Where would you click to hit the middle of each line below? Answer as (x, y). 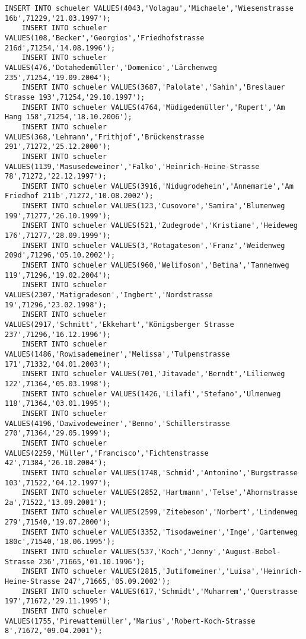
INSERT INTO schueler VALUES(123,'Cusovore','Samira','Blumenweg (153, 206)
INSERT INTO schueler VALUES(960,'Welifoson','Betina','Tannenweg (155, 266)
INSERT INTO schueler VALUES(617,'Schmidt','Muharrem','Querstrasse (160, 591)
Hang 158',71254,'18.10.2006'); (68, 117)
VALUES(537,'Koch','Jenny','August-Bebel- (196, 552)
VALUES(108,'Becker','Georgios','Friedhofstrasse (105, 38)
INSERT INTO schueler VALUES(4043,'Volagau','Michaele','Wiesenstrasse (149, 8)
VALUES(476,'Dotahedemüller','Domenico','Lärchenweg (111, 67)
